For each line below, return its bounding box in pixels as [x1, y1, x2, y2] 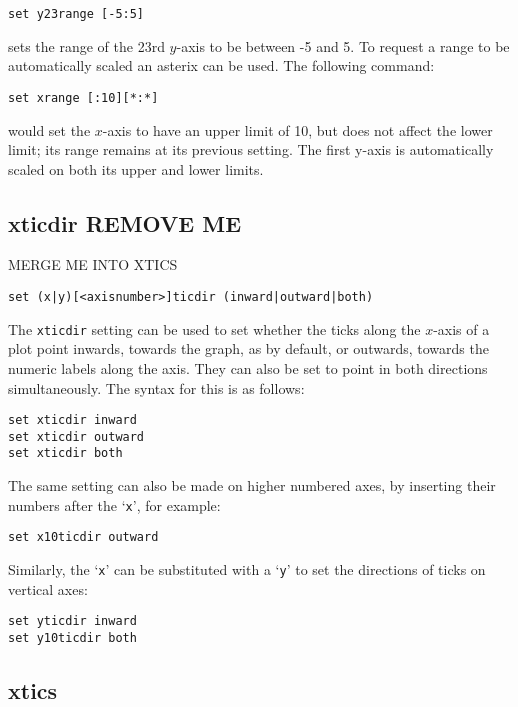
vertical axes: [8, 578, 88, 599]
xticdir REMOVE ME [8, 207, 242, 238]
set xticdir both [8, 446, 123, 461]
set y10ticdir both [8, 630, 137, 645]
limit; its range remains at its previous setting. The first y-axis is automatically [8, 139, 494, 160]
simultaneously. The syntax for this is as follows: [8, 377, 305, 398]
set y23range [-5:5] [8, 7, 145, 21]
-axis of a [433, 318, 490, 339]
